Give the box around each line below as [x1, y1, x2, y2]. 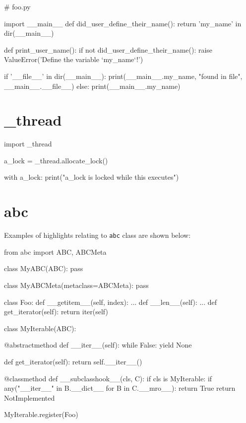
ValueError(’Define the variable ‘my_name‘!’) [4, 54, 143, 65]
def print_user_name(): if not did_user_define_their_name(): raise [4, 44, 213, 55]
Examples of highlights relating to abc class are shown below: [4, 230, 191, 240]
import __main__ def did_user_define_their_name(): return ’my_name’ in [4, 18, 242, 28]
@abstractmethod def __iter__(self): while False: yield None [4, 340, 192, 350]
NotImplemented [4, 392, 55, 403]
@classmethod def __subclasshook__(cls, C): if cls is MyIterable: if [4, 373, 212, 383]
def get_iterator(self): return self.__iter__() [4, 356, 142, 366]
